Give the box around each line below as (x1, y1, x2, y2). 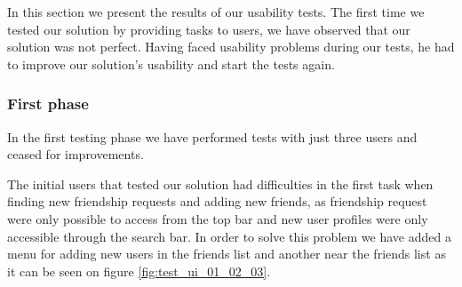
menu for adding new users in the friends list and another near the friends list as (7, 244, 446, 263)
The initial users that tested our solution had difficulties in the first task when (7, 174, 434, 193)
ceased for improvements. (7, 145, 144, 163)
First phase (7, 92, 89, 115)
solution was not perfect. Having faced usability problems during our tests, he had (7, 37, 455, 56)
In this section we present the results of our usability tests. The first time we (7, 3, 425, 20)
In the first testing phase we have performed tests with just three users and (7, 127, 418, 146)
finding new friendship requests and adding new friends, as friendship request (7, 192, 427, 211)
